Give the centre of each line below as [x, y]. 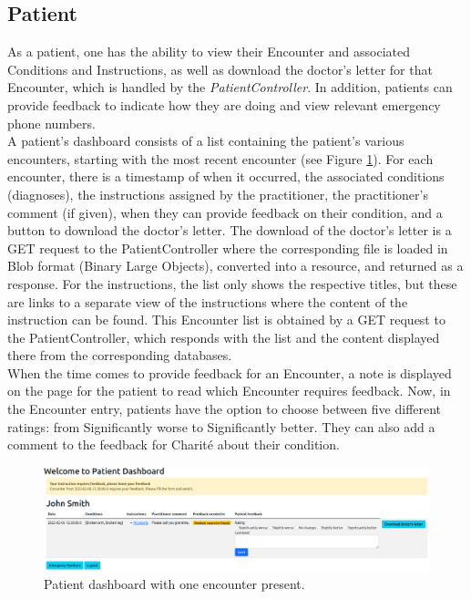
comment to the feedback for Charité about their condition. [174, 444]
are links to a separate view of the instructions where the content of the [208, 301]
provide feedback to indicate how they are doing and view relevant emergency [224, 104]
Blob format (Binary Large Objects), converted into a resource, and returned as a [235, 266]
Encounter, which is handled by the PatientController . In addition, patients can [230, 87]
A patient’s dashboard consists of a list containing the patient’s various [206, 141]
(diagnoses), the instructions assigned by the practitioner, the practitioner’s [218, 194]
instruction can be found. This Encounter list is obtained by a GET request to [226, 320]
